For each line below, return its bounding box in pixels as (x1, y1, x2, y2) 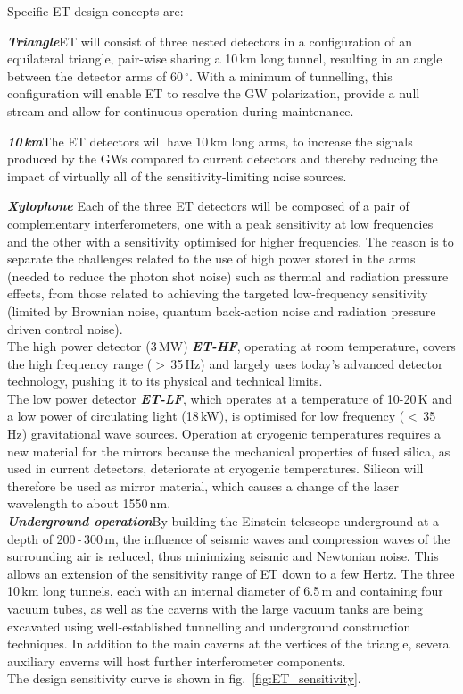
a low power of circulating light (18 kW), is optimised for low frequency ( (7, 406, 405, 425)
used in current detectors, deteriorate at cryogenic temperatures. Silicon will (7, 459, 424, 478)
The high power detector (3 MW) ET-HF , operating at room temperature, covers (7, 337, 456, 355)
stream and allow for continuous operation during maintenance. (7, 101, 354, 120)
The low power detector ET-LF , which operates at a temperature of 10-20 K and (7, 389, 452, 407)
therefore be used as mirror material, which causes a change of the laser (7, 476, 399, 495)
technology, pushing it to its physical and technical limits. (7, 372, 323, 390)
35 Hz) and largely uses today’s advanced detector (170, 354, 443, 372)
